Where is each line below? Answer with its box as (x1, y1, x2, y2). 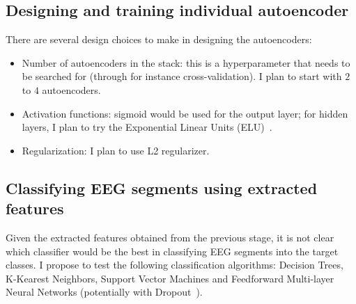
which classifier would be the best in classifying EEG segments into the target (6, 243, 339, 258)
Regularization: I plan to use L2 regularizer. (22, 143, 210, 157)
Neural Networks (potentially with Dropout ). (6, 285, 203, 299)
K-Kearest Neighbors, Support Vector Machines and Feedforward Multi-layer (6, 271, 334, 285)
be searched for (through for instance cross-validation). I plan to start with (22, 69, 342, 83)
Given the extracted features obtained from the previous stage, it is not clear (6, 230, 334, 244)
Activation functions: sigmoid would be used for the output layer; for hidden (22, 106, 348, 120)
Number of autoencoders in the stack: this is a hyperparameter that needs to (22, 55, 350, 70)
